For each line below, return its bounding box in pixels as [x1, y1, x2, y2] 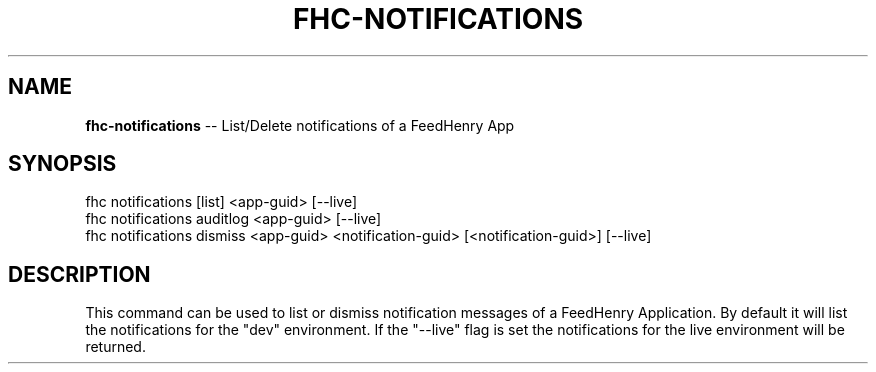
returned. [85, 338, 146, 356]
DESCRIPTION [8, 261, 151, 287]
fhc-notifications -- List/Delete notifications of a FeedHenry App [85, 116, 515, 134]
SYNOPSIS [8, 151, 117, 177]
